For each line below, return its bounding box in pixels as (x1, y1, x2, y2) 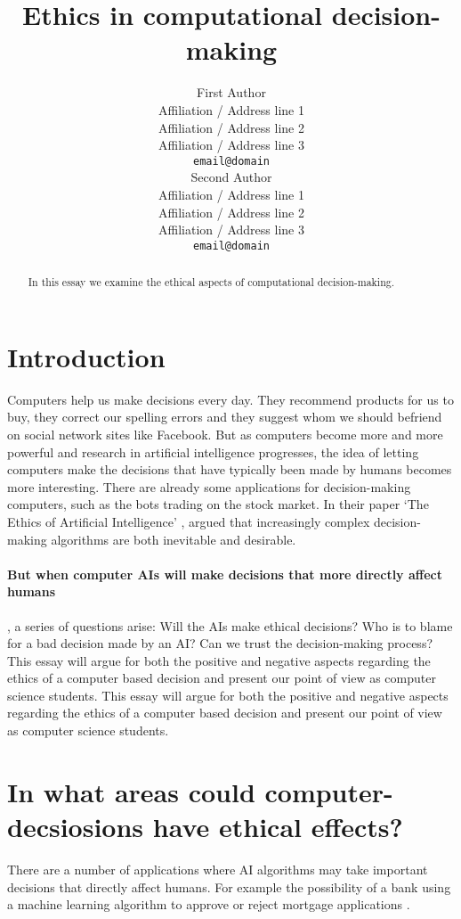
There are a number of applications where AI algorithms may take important (7, 859, 428, 878)
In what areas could (7, 773, 255, 809)
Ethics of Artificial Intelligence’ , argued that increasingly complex (7, 512, 370, 530)
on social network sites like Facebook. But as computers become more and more (7, 424, 443, 443)
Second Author (190, 168, 272, 186)
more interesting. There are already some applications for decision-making (7, 477, 411, 496)
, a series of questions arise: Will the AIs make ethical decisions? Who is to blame (7, 616, 453, 635)
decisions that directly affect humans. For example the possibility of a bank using (7, 877, 451, 896)
